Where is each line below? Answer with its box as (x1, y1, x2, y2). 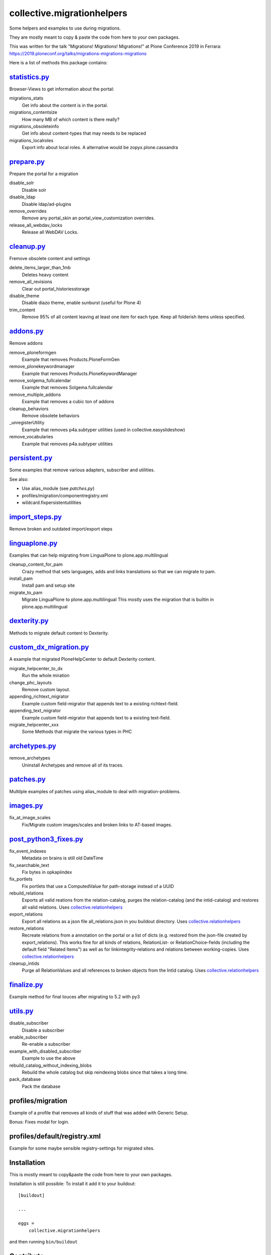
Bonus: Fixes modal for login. (9, 1118, 70, 1124)
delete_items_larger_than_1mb (9, 265, 71, 271)
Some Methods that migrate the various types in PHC (22, 728, 132, 735)
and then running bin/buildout (9, 1238, 78, 1244)
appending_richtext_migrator (9, 693, 69, 700)
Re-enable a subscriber (22, 1041, 70, 1047)
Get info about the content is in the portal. (22, 102, 108, 108)
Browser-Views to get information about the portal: (9, 86, 114, 92)
